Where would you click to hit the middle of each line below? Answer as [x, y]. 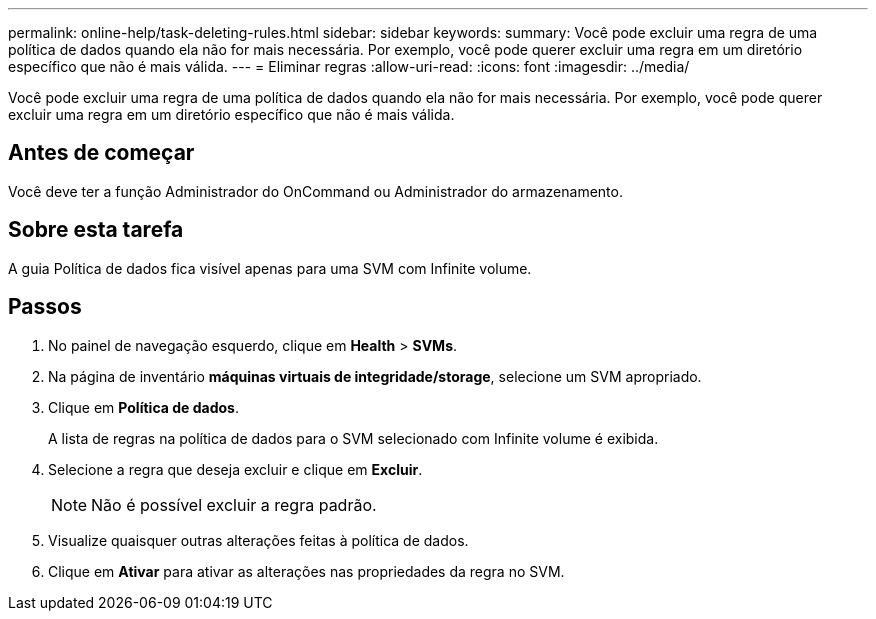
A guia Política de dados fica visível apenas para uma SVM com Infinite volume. [270, 268]
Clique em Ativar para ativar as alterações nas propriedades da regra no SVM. [306, 571]
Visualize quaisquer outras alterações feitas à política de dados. [258, 540]
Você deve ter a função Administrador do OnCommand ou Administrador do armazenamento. [315, 191]
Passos [45, 307]
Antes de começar [101, 153]
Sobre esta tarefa [96, 230]
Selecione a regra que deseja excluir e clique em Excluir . [235, 469]
